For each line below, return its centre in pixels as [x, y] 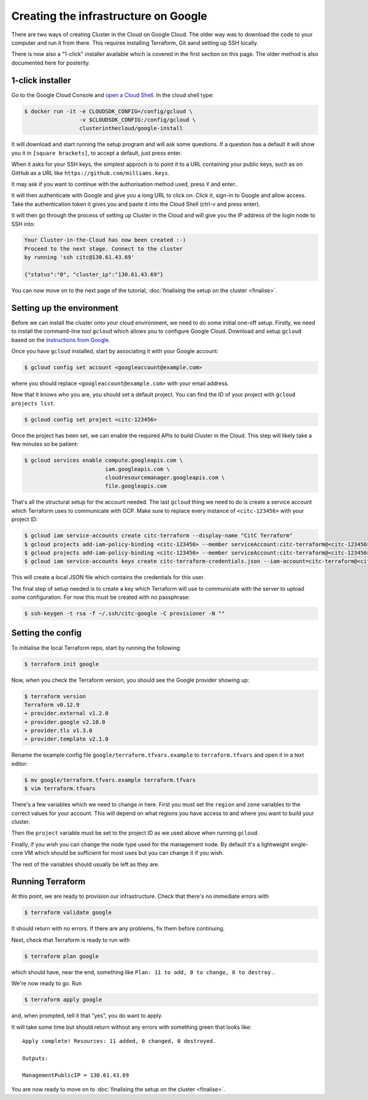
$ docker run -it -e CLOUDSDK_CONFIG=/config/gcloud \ [108, 111]
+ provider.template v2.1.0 [66, 739]
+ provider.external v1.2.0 [66, 713]
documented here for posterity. [51, 63]
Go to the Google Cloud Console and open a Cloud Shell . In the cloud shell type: [113, 95]
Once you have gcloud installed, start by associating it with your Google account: [115, 351]
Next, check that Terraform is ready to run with [71, 940]
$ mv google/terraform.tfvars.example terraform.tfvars [110, 780]
